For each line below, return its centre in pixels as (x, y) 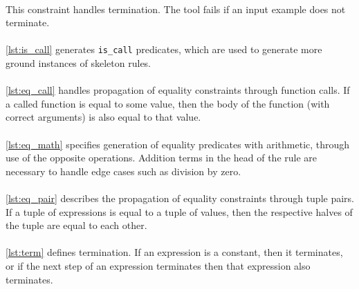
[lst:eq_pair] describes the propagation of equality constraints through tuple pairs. (180, 198)
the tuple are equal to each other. (76, 225)
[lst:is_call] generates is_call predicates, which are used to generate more (164, 49)
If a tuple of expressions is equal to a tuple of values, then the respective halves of (179, 211)
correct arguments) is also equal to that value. (103, 117)
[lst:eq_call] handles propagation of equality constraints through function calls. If (178, 90)
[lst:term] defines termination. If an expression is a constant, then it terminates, (174, 252)
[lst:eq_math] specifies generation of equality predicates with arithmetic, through (178, 144)
